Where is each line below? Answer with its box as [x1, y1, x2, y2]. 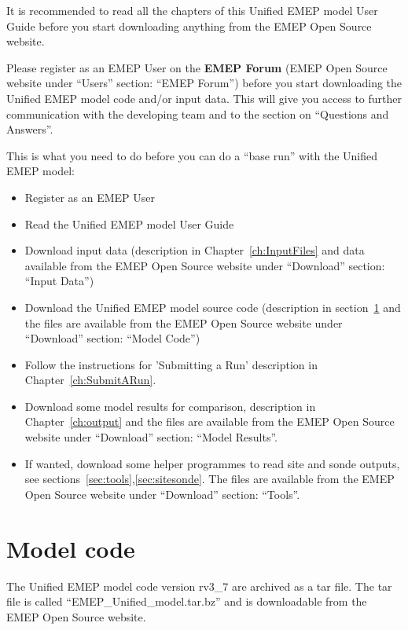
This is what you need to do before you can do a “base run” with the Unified [6, 147, 378, 163]
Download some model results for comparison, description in [24, 397, 316, 414]
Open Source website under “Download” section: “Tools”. [24, 485, 300, 502]
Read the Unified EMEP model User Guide [24, 215, 234, 232]
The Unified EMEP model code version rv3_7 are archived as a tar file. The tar [6, 577, 392, 594]
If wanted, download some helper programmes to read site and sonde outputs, [24, 455, 400, 471]
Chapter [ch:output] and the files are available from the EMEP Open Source [24, 413, 395, 430]
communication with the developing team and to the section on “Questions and [6, 105, 389, 122]
